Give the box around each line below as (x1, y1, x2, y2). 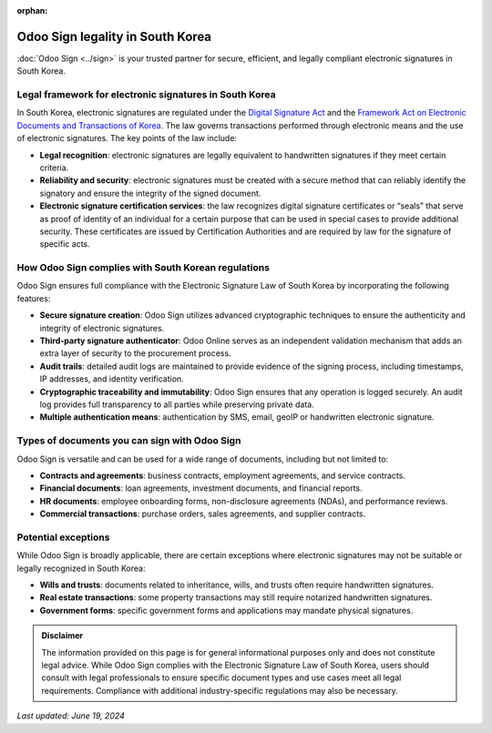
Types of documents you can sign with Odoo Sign (16, 434, 241, 447)
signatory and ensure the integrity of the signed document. (39, 188, 261, 199)
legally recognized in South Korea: (16, 563, 146, 574)
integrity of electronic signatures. (39, 322, 165, 333)
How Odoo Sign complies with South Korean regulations (16, 261, 271, 274)
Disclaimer (41, 630, 84, 641)
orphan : (16, 5, 48, 15)
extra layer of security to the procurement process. (39, 348, 231, 359)
